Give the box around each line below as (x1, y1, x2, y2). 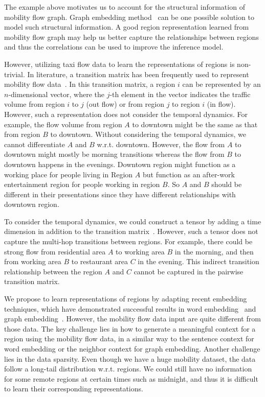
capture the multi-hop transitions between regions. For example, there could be (4, 236, 253, 247)
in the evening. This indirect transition (138, 256, 259, 267)
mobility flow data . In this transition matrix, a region (4, 79, 175, 89)
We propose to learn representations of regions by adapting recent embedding (4, 293, 247, 304)
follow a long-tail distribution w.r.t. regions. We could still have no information (4, 363, 252, 374)
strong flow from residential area (4, 246, 106, 256)
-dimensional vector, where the (8, 88, 104, 99)
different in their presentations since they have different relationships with (4, 189, 236, 199)
